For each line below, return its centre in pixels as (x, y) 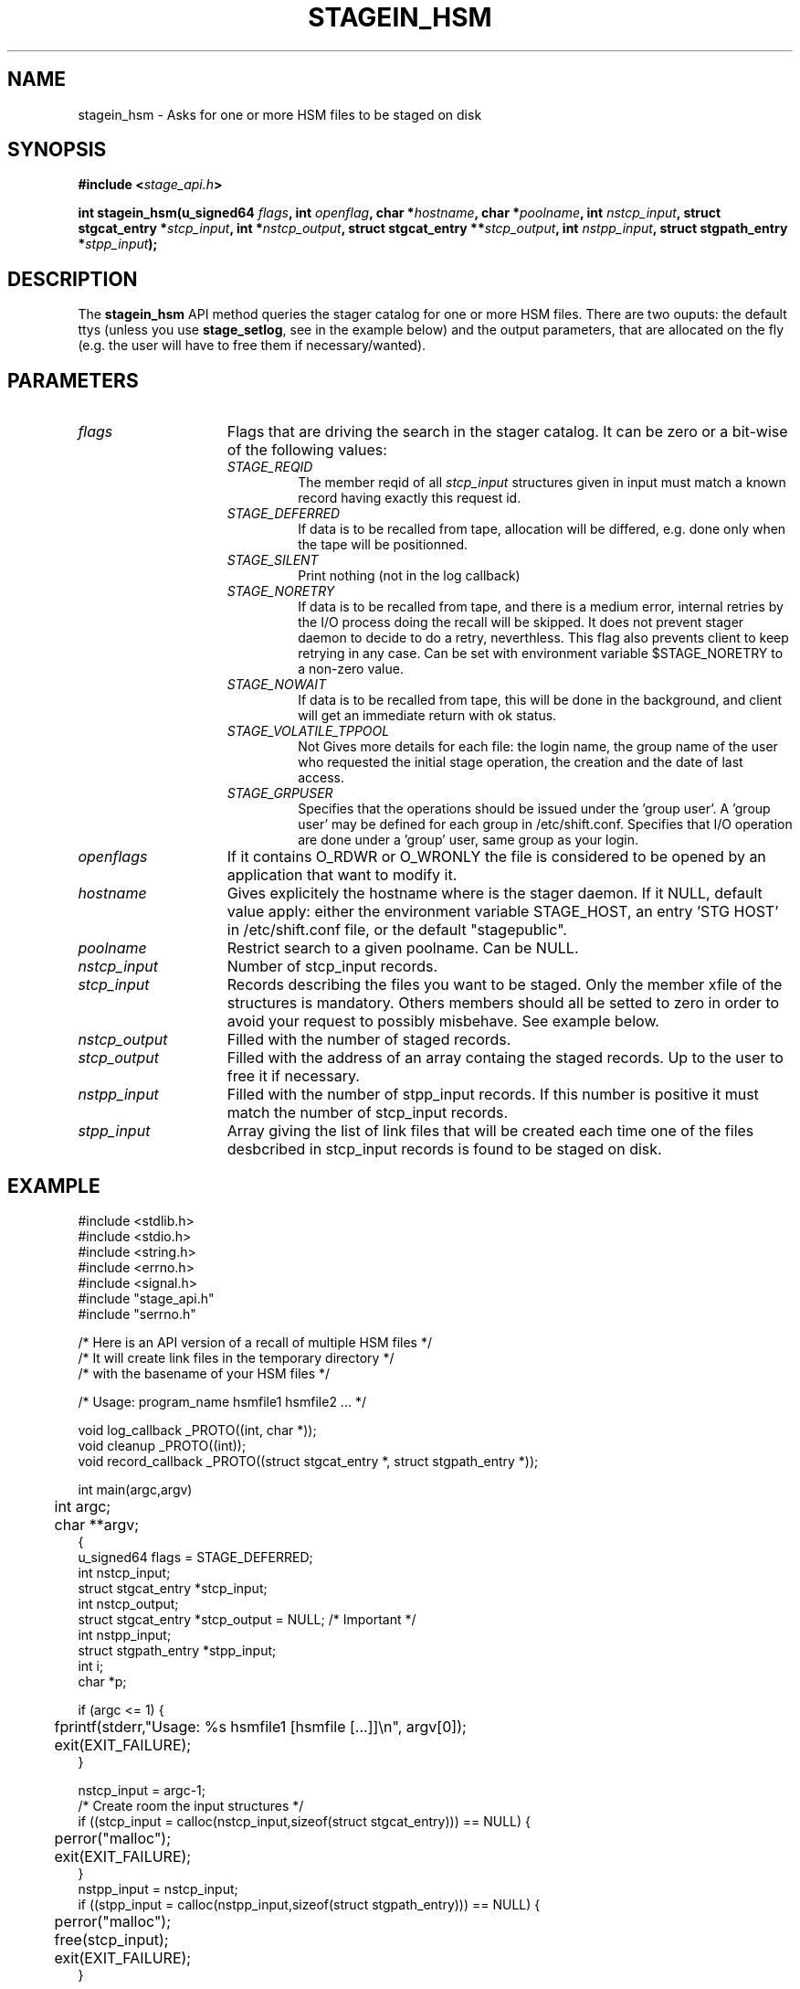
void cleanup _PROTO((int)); (162, 1445)
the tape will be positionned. (383, 545)
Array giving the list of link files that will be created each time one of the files (490, 1131)
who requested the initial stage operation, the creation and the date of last (521, 762)
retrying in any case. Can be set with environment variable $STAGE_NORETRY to (541, 654)
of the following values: (307, 450)
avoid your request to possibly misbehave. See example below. (443, 1021)
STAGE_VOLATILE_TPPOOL (308, 731)
